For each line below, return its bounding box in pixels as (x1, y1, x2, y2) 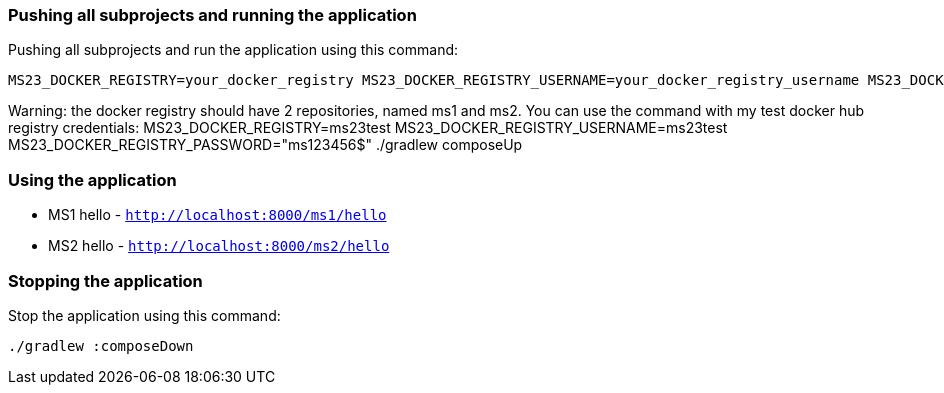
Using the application (8, 169, 177, 190)
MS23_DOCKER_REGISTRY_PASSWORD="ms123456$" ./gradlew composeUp (8, 136, 523, 154)
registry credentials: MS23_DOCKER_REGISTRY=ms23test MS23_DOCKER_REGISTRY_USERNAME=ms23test (8, 119, 728, 137)
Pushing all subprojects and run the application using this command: (8, 41, 459, 59)
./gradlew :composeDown (8, 337, 194, 354)
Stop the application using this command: (8, 306, 281, 324)
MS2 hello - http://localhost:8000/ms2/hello (48, 237, 390, 255)
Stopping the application (8, 270, 203, 291)
